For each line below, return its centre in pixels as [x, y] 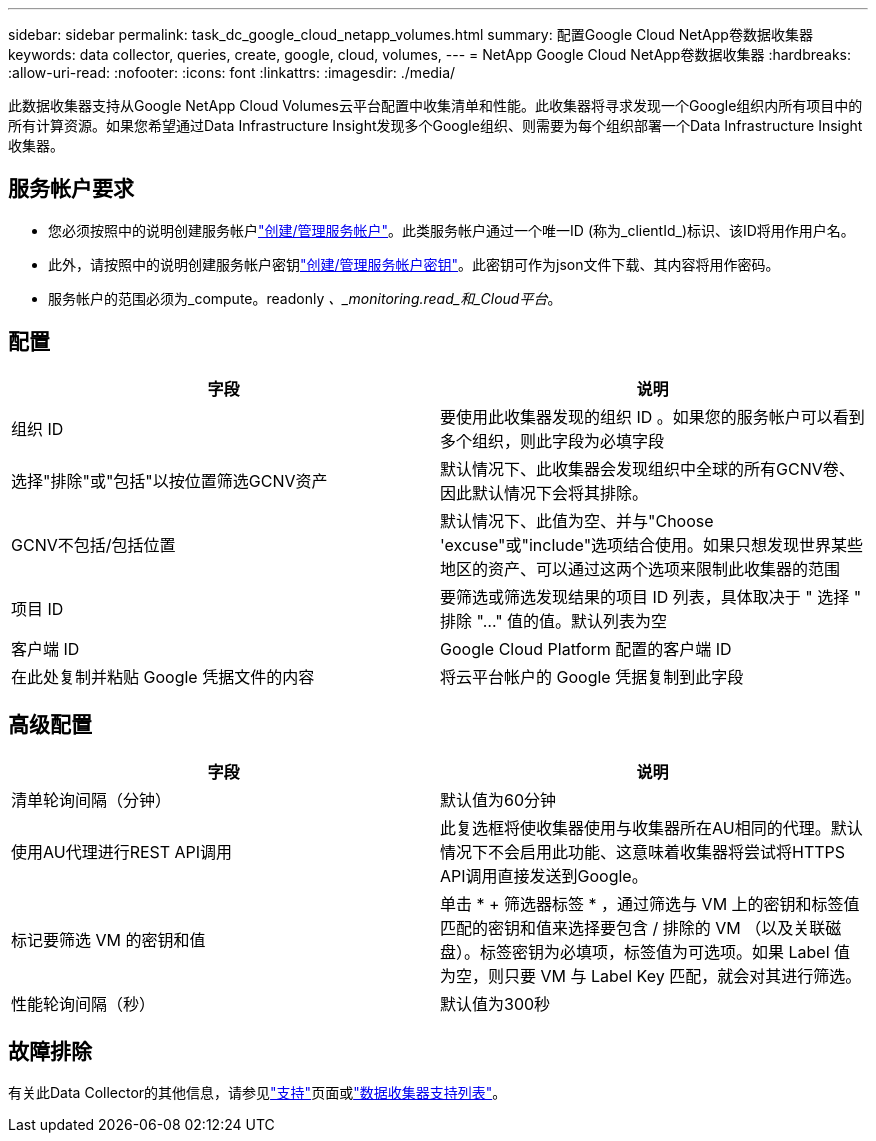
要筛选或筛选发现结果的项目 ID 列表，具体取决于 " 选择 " [651, 596]
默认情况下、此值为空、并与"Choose [577, 520]
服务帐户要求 [71, 189]
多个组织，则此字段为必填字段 [552, 440]
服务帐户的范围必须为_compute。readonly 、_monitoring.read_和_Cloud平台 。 [305, 298]
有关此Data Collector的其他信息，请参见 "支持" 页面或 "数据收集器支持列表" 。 [257, 1093]
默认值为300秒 [495, 1003]
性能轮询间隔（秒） [83, 1003]
